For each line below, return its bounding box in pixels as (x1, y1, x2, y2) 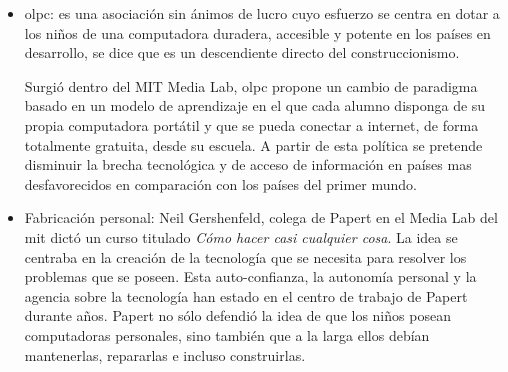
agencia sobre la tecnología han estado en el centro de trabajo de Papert (24, 285, 468, 306)
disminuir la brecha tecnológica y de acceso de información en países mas (24, 154, 472, 175)
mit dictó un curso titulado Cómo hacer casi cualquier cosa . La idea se (24, 226, 458, 247)
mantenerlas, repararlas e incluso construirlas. (24, 344, 306, 365)
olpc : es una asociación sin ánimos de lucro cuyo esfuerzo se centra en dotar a (24, 3, 500, 23)
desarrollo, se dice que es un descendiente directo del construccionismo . (24, 42, 460, 63)
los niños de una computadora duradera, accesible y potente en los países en (24, 22, 491, 43)
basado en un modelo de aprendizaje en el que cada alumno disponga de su (24, 95, 486, 116)
